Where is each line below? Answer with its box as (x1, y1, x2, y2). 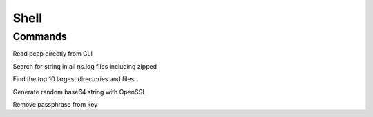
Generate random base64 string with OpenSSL (12, 87, 146, 96)
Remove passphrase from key (12, 100, 98, 108)
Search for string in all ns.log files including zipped (12, 62, 157, 70)
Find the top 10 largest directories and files (12, 75, 135, 83)
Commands (12, 30, 67, 43)
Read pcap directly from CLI (12, 50, 93, 58)
